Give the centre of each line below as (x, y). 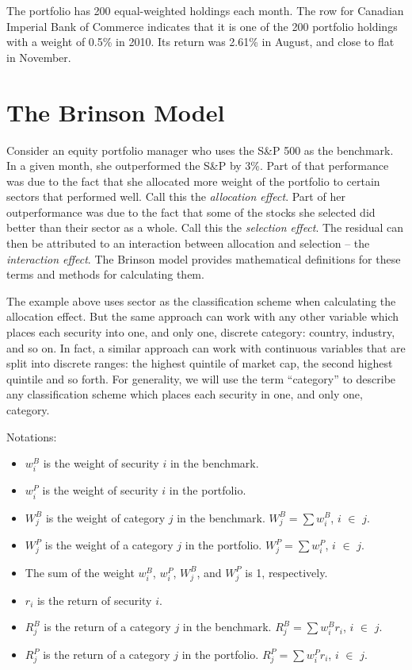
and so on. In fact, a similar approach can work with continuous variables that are (206, 347)
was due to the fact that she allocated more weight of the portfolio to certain (193, 181)
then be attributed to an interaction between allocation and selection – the (188, 243)
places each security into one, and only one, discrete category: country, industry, (201, 332)
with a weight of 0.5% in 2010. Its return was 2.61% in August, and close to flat (200, 42)
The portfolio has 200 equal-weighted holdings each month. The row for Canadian (205, 10)
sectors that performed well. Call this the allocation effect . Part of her (176, 196)
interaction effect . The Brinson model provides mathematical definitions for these (204, 258)
